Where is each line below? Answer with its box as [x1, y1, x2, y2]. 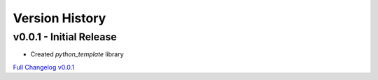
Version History [13, 10, 106, 26]
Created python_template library [30, 50, 124, 58]
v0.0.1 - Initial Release [13, 31, 117, 43]
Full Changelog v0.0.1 [13, 63, 75, 71]
